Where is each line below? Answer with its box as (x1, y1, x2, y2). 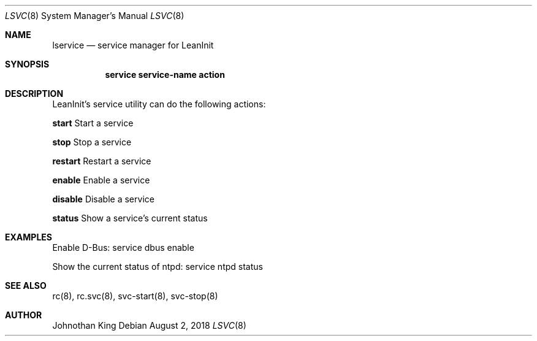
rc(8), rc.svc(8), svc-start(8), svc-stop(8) (52, 291, 218, 301)
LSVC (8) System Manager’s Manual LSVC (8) (5, 10, 185, 21)
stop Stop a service (52, 137, 132, 147)
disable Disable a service (52, 194, 154, 204)
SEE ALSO (5, 280, 47, 291)
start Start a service (52, 118, 134, 128)
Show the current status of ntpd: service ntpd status (52, 261, 263, 272)
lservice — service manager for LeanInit (52, 40, 214, 50)
